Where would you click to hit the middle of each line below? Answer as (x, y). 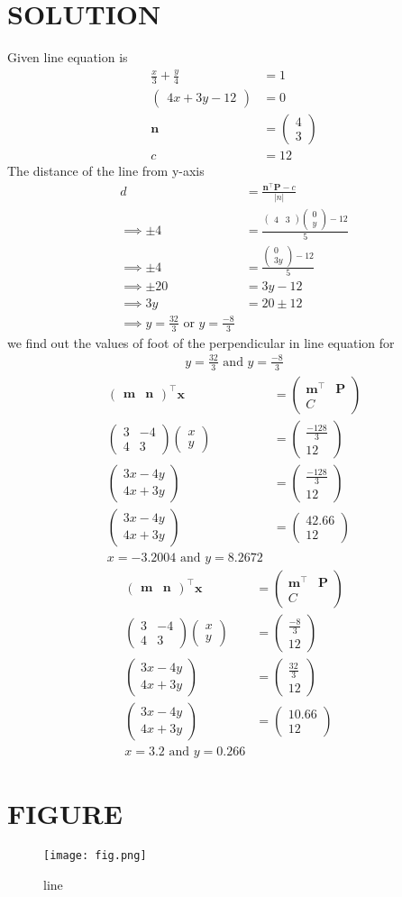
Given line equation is (68, 57)
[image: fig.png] (95, 856)
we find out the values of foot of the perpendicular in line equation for (201, 342)
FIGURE (65, 814)
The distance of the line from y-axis (106, 170)
